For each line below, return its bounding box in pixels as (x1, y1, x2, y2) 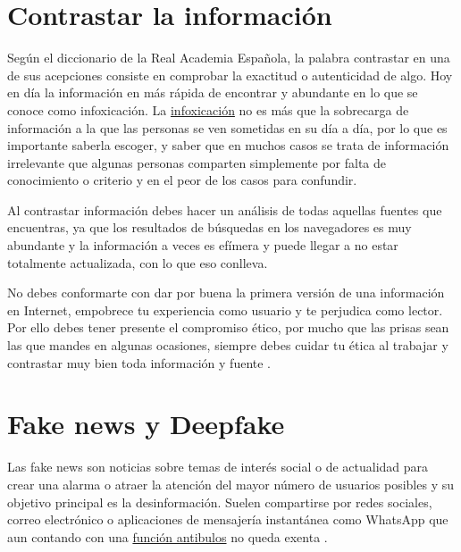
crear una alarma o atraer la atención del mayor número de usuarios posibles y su (7, 474, 455, 493)
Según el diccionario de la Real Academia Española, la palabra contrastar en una (7, 48, 450, 67)
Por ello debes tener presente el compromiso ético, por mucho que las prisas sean (7, 318, 449, 337)
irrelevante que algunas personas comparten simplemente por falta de (7, 153, 386, 171)
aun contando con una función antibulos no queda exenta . (7, 527, 328, 546)
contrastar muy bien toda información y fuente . (7, 353, 272, 372)
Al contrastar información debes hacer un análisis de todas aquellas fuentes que (7, 200, 442, 219)
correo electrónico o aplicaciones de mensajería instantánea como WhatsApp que (7, 510, 448, 529)
